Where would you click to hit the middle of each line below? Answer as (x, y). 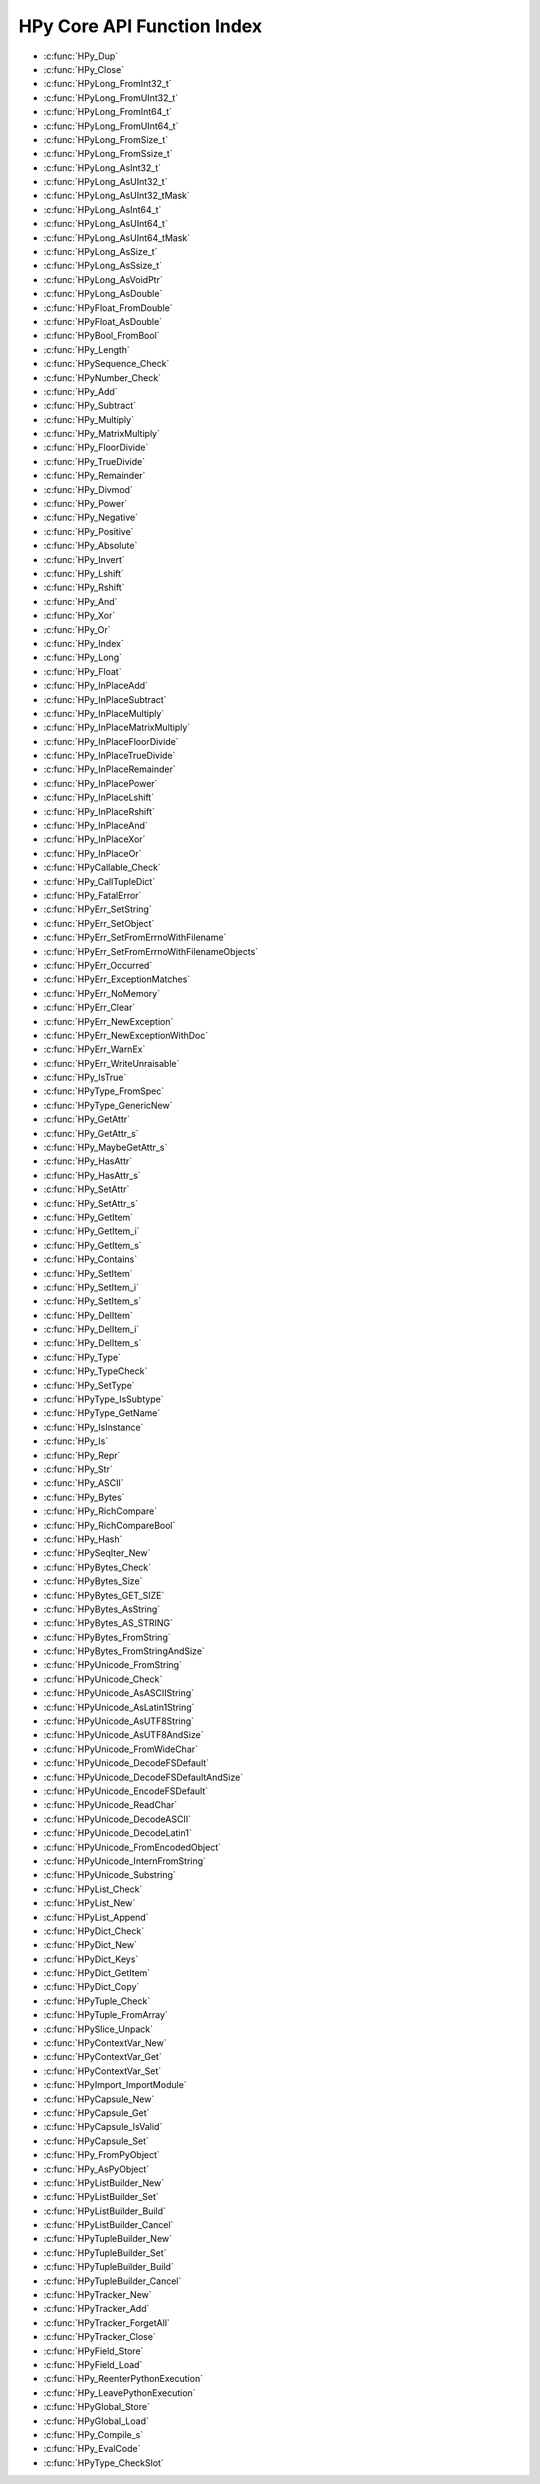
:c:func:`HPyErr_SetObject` (99, 923)
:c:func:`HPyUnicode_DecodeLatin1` (117, 1833)
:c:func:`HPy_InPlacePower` (100, 783)
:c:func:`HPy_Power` (85, 504)
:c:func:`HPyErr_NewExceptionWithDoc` (126, 1035)
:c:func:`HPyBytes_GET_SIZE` (104, 1595)
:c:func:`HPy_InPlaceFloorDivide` (111, 741)
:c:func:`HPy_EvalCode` (92, 2449)
